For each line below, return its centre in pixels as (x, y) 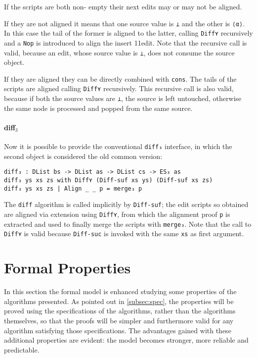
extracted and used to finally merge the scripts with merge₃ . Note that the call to (128, 224)
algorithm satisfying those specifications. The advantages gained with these (118, 330)
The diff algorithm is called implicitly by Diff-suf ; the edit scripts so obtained (126, 204)
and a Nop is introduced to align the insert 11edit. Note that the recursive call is (126, 42)
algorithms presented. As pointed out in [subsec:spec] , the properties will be (119, 301)
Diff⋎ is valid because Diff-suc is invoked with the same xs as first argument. (124, 233)
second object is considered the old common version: (83, 156)
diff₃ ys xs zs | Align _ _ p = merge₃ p (73, 188)
